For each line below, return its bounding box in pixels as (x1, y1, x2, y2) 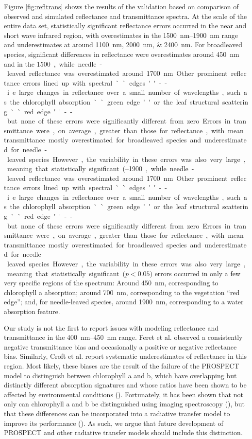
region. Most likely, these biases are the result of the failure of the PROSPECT (4, 360, 239, 370)
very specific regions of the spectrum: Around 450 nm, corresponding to (4, 278, 218, 288)
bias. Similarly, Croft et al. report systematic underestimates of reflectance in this (4, 351, 247, 361)
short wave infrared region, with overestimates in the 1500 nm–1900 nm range (4, 30, 238, 40)
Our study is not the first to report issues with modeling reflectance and (4, 322, 219, 333)
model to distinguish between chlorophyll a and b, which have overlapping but (4, 370, 237, 380)
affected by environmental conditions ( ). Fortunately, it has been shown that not (4, 389, 243, 399)
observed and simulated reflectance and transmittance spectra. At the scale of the (4, 11, 247, 21)
